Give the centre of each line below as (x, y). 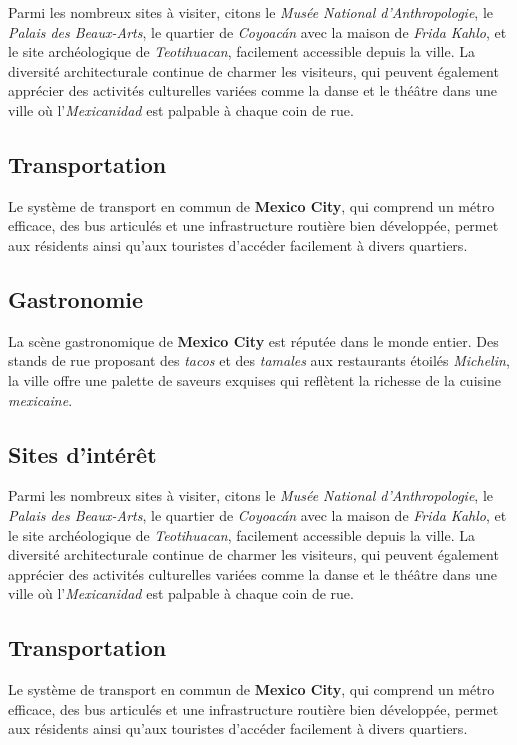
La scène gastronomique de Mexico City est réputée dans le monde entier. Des (253, 340)
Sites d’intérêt (82, 453)
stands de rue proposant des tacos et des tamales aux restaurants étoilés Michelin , (259, 360)
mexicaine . (40, 399)
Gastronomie (76, 298)
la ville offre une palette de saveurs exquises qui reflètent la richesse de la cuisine (254, 379)
